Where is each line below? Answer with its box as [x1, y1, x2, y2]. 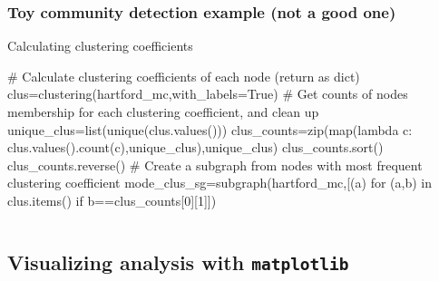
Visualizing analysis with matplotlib [7, 247, 349, 276]
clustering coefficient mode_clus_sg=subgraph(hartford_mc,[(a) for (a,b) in [7, 173, 432, 192]
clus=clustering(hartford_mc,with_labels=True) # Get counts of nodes [7, 84, 408, 103]
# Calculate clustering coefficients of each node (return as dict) [7, 66, 360, 85]
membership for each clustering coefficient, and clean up [7, 102, 319, 121]
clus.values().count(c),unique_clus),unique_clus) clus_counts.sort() [7, 138, 384, 157]
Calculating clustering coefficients [7, 36, 193, 55]
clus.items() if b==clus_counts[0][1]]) [7, 190, 217, 209]
